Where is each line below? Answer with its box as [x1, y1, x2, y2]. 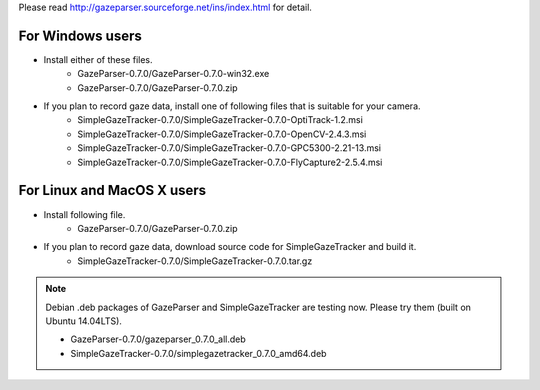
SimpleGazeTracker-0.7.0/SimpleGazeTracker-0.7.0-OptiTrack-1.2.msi [77, 114, 364, 126]
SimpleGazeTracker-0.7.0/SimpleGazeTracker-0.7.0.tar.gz [77, 255, 313, 267]
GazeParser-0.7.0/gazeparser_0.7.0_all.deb [70, 333, 247, 345]
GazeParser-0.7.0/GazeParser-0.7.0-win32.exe [77, 68, 270, 80]
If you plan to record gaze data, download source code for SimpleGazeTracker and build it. [43, 241, 417, 253]
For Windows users [18, 27, 142, 44]
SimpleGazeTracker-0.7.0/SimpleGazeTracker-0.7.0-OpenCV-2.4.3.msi [77, 128, 367, 140]
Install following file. [43, 208, 126, 220]
